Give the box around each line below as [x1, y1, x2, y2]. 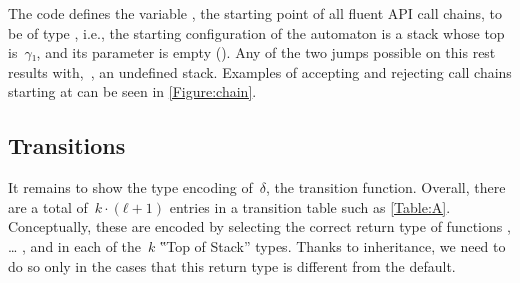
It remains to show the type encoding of [8, 177, 253, 198]
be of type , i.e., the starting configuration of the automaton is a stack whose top [8, 22, 505, 43]
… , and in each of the [8, 235, 142, 256]
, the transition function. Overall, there [266, 177, 506, 198]
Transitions [8, 130, 126, 161]
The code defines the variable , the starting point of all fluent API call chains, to [8, 3, 503, 23]
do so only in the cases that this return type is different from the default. [8, 255, 456, 276]
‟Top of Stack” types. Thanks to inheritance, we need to [160, 235, 506, 256]
